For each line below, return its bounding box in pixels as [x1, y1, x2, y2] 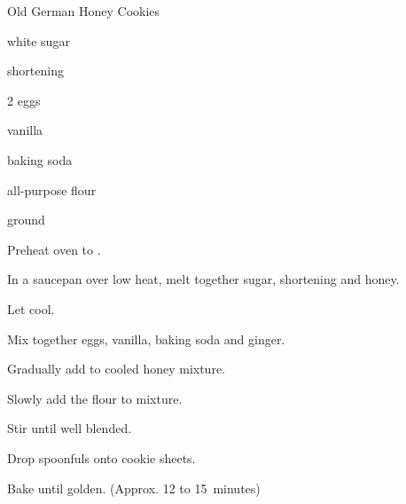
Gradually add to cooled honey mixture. [7, 359, 225, 378]
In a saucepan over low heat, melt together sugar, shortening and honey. [7, 270, 400, 288]
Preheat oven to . [7, 240, 101, 258]
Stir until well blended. [7, 419, 132, 437]
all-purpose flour [7, 180, 97, 199]
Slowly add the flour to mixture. [7, 389, 183, 407]
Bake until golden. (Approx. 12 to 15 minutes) [7, 478, 261, 497]
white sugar [7, 31, 70, 50]
